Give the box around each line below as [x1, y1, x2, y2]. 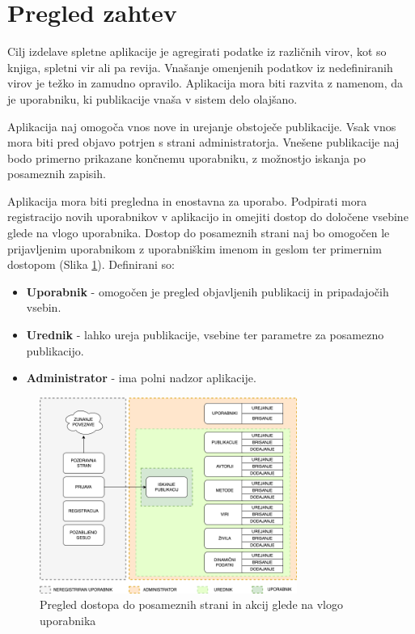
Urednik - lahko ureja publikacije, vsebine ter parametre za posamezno [26, 326, 384, 343]
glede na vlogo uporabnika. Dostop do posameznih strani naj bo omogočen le [7, 224, 390, 241]
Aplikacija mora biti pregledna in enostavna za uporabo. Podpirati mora [7, 192, 367, 209]
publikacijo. [26, 342, 84, 359]
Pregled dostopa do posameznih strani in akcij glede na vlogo [40, 596, 344, 613]
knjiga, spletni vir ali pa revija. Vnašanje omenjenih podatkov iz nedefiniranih [7, 58, 393, 75]
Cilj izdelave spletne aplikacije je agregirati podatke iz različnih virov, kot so [7, 43, 387, 60]
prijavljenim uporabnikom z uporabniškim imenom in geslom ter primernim [7, 240, 382, 257]
